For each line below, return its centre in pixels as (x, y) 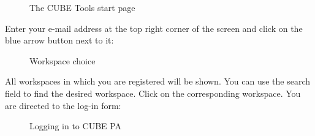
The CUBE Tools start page (82, 7)
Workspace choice (63, 60)
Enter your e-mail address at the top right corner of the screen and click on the (154, 28)
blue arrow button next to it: (59, 40)
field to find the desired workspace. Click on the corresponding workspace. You (153, 93)
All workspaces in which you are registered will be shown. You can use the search (157, 81)
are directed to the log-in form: (63, 105)
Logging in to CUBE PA (76, 126)
